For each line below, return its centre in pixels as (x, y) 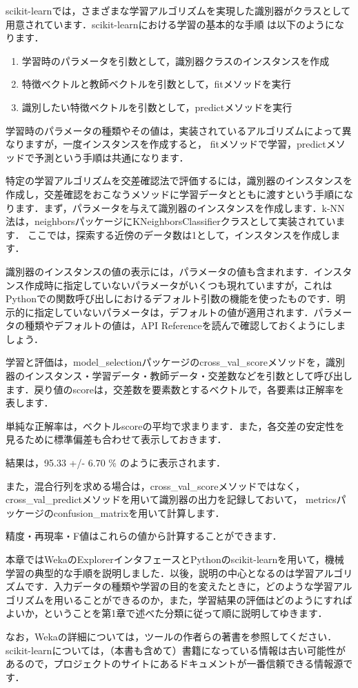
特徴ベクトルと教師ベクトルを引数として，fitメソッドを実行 (156, 84)
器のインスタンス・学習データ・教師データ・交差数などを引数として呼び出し (179, 376)
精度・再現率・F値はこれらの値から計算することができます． (144, 536)
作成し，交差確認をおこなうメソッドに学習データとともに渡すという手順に (175, 194)
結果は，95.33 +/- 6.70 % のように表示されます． (116, 463)
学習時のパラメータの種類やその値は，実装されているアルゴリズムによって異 (179, 130)
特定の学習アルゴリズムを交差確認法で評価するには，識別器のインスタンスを (179, 180)
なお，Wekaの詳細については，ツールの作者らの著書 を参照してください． (171, 636)
